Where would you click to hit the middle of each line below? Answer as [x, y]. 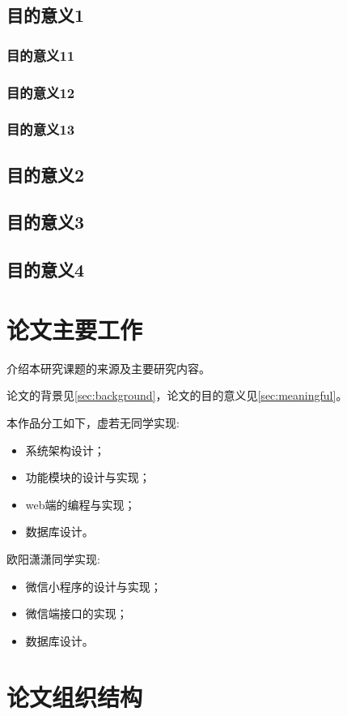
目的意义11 [41, 55]
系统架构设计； [65, 450]
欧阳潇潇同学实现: [53, 558]
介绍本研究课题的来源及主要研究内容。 [108, 368]
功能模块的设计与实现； [88, 477]
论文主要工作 [75, 329]
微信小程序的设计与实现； [93, 586]
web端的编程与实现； [80, 504]
